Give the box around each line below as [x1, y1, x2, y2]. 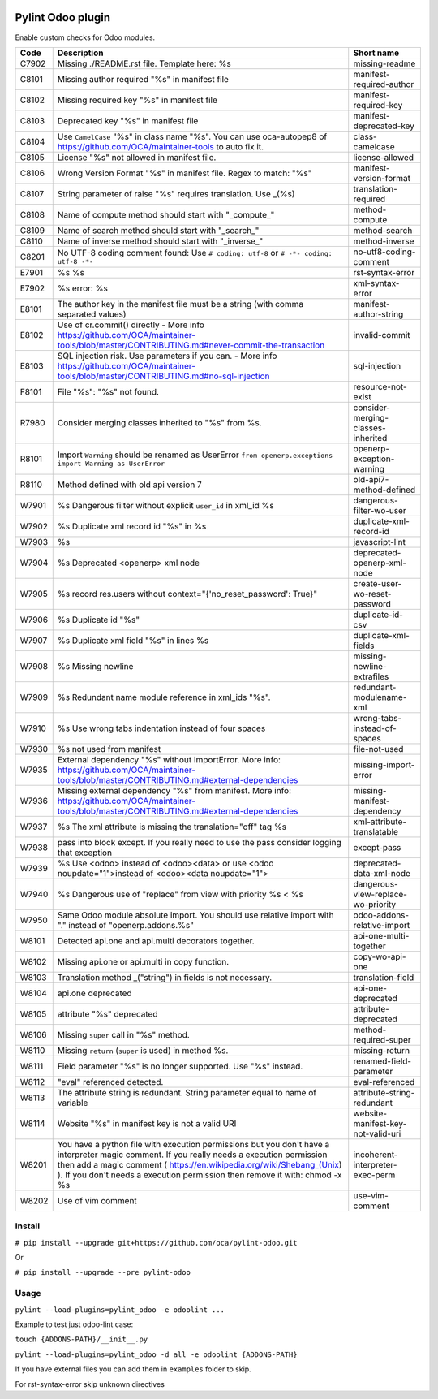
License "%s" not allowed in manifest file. [57, 151, 217, 162]
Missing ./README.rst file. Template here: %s [57, 58, 231, 69]
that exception [57, 847, 113, 858]
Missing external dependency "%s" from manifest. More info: [57, 784, 292, 796]
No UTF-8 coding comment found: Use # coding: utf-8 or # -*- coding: [57, 248, 333, 259]
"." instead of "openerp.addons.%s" [57, 919, 195, 931]
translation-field [353, 971, 414, 982]
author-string [353, 309, 404, 320]
